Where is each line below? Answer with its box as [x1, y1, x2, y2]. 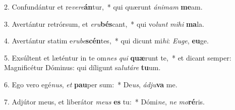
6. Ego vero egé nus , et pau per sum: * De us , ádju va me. [4, 79, 178, 89]
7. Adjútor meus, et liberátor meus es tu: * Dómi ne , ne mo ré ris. [4, 96, 205, 106]
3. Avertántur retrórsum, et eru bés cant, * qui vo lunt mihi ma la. [4, 18, 204, 29]
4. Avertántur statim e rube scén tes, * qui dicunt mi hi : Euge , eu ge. [4, 35, 209, 46]
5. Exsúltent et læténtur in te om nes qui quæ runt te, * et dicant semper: [4, 52, 231, 63]
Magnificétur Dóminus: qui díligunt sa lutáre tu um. [4, 62, 161, 73]
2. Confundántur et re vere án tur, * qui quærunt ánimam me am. [4, 2, 203, 12]
